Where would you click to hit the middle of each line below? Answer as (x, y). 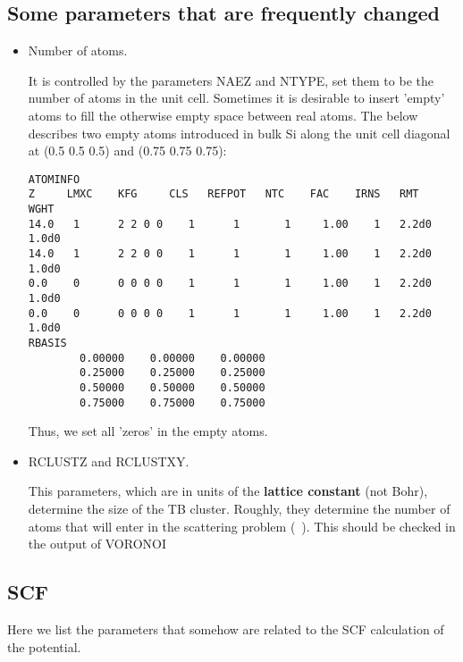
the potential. (44, 646)
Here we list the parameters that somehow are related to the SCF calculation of (226, 629)
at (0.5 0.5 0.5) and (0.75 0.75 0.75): (127, 151)
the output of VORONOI (97, 544)
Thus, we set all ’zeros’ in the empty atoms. (148, 431)
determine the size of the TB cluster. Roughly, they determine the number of (239, 509)
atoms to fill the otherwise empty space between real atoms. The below (223, 115)
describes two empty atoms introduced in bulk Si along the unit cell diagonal (239, 133)
